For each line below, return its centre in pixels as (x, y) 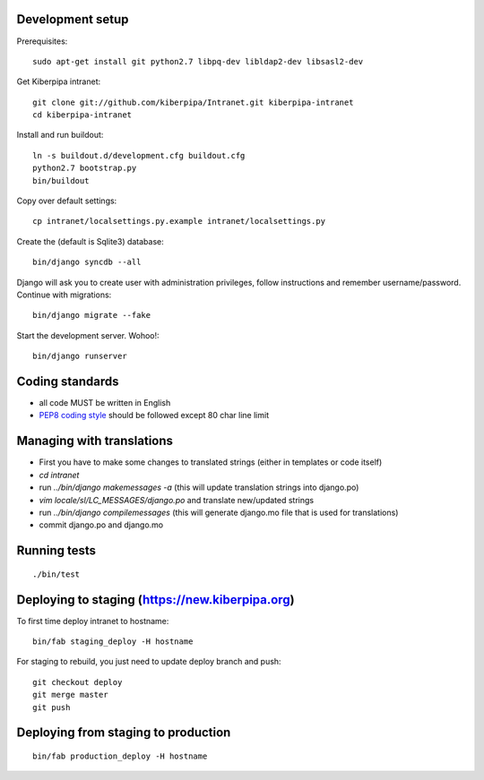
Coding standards (68, 381)
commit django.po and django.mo (101, 525)
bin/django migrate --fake (92, 315)
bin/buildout (61, 180)
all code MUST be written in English (105, 403)
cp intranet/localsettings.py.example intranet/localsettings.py (179, 221)
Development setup (73, 19)
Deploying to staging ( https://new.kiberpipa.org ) (156, 600)
